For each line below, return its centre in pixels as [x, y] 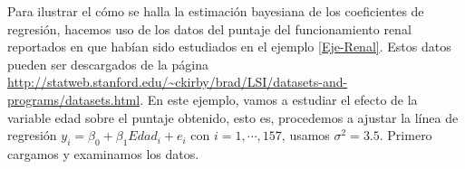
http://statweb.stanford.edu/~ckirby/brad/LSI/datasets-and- [178, 82]
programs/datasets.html [74, 99]
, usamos [305, 135]
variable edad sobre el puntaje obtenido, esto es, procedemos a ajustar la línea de [233, 117]
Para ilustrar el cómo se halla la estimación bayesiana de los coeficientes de [216, 11]
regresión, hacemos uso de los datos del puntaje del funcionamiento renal [209, 28]
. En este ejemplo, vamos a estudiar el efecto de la [279, 99]
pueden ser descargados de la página [108, 64]
